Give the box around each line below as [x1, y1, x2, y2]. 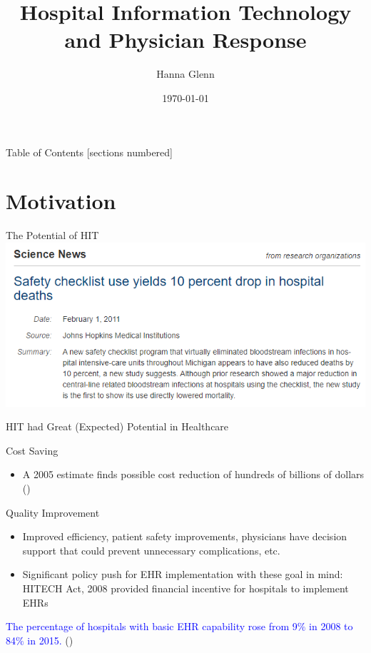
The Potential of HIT [6, 228, 99, 243]
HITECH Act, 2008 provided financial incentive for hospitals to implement [22, 581, 349, 595]
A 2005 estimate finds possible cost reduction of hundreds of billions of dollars [22, 467, 365, 482]
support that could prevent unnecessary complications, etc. [22, 542, 280, 557]
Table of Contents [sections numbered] [6, 144, 173, 159]
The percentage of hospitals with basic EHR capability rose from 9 [6, 619, 298, 634]
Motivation [6, 186, 116, 216]
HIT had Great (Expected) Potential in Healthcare [6, 419, 229, 434]
